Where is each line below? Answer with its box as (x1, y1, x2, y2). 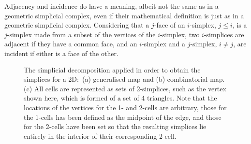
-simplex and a (142, 39, 185, 49)
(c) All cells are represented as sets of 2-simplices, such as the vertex (24, 83, 226, 93)
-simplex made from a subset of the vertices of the (7, 29, 156, 39)
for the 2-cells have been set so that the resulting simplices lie (24, 121, 207, 131)
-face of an (154, 20, 185, 30)
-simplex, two (160, 29, 200, 39)
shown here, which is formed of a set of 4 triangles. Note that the (24, 93, 217, 103)
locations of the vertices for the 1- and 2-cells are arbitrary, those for (24, 102, 227, 112)
